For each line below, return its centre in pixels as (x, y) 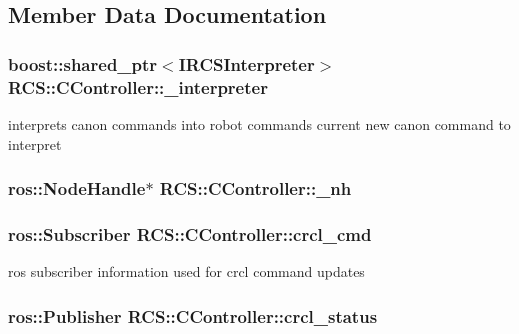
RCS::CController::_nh (255, 188)
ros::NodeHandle (77, 188)
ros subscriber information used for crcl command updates (186, 271)
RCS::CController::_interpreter (138, 86)
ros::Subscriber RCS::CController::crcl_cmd (190, 233)
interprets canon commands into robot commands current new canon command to (259, 123)
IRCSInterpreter (246, 63)
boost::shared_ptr (83, 63)
